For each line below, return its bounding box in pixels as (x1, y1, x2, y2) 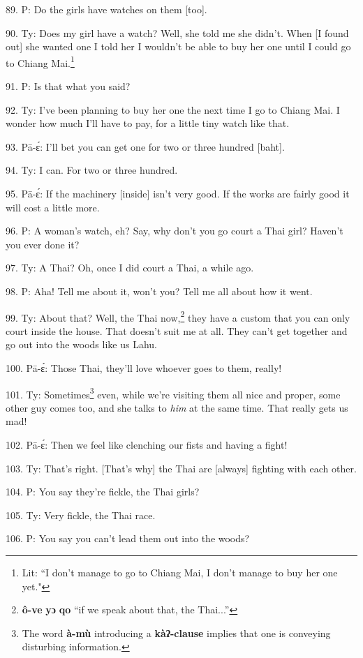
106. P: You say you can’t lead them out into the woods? (6, 531, 250, 546)
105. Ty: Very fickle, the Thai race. (6, 507, 156, 522)
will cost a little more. (6, 200, 100, 214)
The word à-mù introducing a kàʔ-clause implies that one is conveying (22, 625, 331, 640)
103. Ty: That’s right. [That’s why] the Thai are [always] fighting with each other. (6, 461, 357, 475)
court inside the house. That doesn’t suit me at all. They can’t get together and (6, 323, 348, 338)
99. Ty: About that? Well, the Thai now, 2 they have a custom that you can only (6, 308, 350, 324)
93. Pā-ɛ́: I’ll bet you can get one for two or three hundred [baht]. (6, 139, 285, 154)
